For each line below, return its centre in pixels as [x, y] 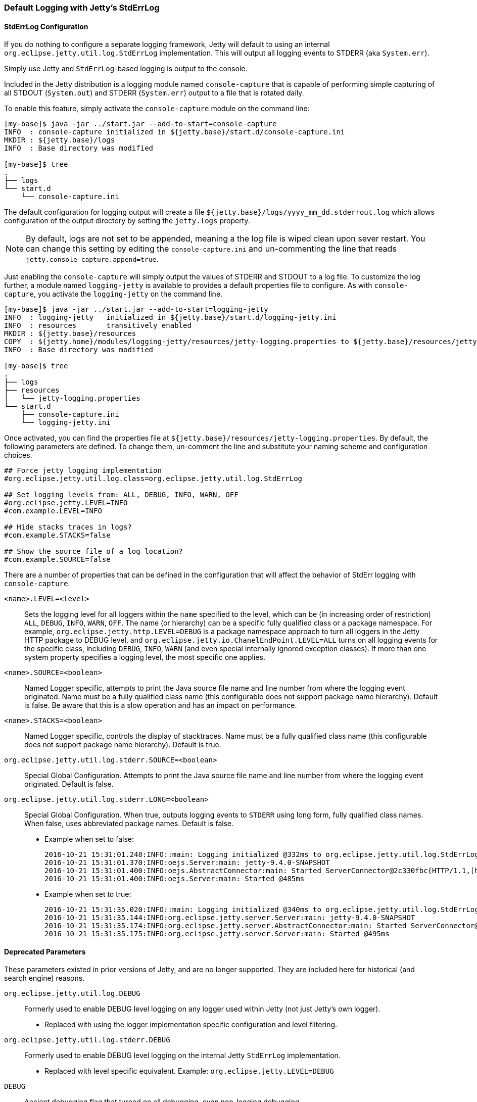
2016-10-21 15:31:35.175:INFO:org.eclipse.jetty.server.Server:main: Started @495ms [217, 934]
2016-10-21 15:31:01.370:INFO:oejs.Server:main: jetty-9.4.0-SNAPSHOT [187, 863]
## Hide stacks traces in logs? [68, 527]
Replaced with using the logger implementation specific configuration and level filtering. [191, 1025]
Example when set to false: [89, 839]
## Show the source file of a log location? [94, 552]
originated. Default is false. [69, 784]
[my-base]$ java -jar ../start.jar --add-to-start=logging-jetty [136, 309]
